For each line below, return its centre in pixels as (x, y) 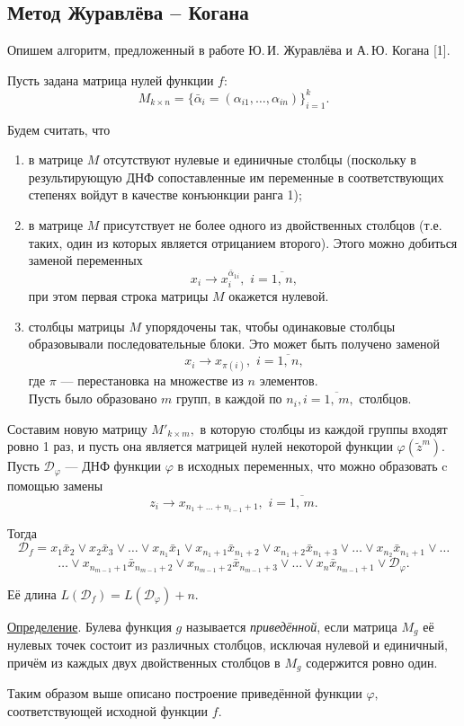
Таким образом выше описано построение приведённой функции (185, 693)
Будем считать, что (59, 129)
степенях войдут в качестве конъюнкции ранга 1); (165, 195)
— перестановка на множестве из (152, 381)
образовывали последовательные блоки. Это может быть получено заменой (234, 344)
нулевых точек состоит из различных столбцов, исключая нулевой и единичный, (228, 644)
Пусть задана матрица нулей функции (111, 80)
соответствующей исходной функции (108, 710)
